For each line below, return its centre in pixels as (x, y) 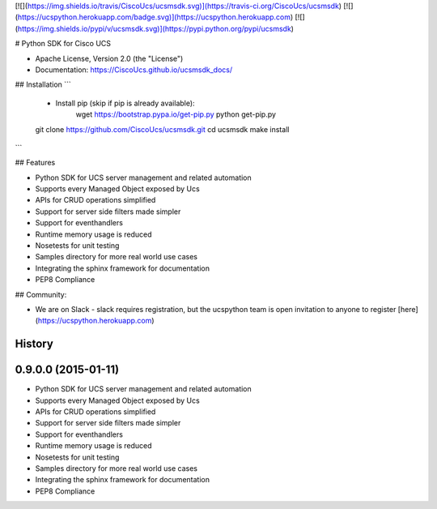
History (34, 344)
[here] (408, 309)
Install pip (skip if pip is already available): (125, 103)
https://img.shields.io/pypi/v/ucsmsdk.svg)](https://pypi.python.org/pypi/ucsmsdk (154, 28)
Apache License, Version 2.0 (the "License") (109, 58)
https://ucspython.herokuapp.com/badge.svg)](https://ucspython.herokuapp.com (154, 17)
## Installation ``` (43, 84)
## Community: (41, 294)
